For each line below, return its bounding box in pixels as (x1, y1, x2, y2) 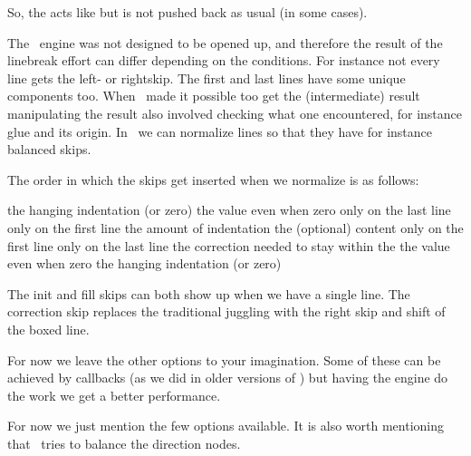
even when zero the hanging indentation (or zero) (7, 254, 282, 273)
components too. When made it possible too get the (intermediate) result (7, 86, 420, 105)
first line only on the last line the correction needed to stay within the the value (7, 236, 450, 255)
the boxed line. (7, 319, 90, 338)
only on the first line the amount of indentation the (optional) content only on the (7, 218, 464, 237)
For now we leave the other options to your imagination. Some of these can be (7, 350, 441, 369)
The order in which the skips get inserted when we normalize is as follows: (7, 170, 419, 189)
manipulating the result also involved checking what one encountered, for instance (7, 103, 463, 122)
